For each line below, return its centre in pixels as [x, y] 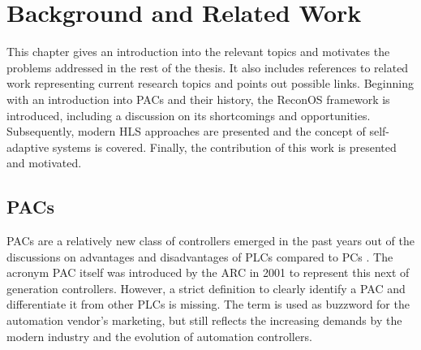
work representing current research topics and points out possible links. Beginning [210, 83]
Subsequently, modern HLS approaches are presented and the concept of [186, 131]
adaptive [28, 147]
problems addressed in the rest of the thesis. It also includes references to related [208, 67]
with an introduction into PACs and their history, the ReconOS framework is [198, 99]
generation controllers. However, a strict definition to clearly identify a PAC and [206, 288]
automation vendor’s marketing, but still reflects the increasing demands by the [204, 320]
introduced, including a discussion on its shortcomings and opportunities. [189, 115]
